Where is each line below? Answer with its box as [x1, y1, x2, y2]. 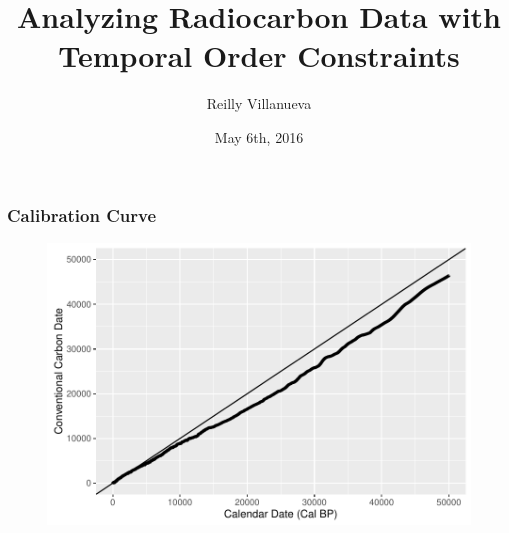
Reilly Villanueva [206, 93, 312, 114]
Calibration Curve [7, 202, 157, 227]
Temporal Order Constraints [58, 35, 460, 76]
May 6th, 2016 [214, 126, 304, 147]
